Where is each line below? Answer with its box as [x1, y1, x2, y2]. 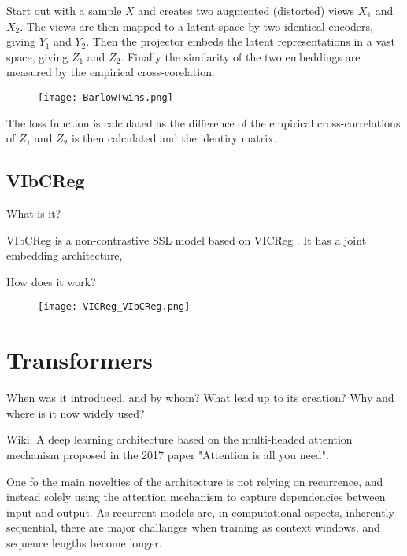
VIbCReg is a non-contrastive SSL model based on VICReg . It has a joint [6, 231, 367, 248]
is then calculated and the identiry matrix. [72, 130, 277, 146]
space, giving [6, 48, 68, 64]
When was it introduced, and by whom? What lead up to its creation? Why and [6, 389, 394, 406]
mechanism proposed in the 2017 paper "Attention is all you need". [6, 446, 329, 462]
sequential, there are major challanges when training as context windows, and [6, 519, 380, 536]
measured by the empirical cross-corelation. [6, 64, 215, 80]
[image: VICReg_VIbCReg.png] [38, 301, 191, 313]
